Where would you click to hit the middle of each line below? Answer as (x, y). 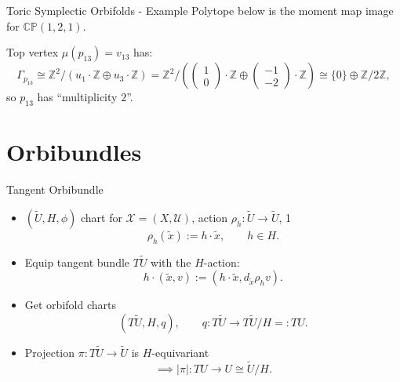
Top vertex (33, 52)
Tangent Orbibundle (55, 189)
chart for (101, 217)
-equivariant (180, 353)
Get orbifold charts (70, 305)
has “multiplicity (77, 97)
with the (171, 262)
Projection (50, 353)
